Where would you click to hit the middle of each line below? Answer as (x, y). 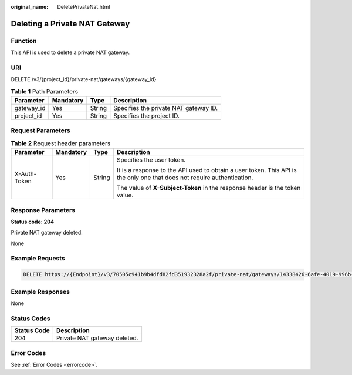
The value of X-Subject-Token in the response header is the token (209, 188)
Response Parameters (43, 210)
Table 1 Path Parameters (45, 91)
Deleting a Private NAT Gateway (70, 24)
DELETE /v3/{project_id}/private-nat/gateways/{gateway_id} (84, 79)
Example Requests (38, 259)
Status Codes (31, 319)
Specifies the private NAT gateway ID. (166, 108)
